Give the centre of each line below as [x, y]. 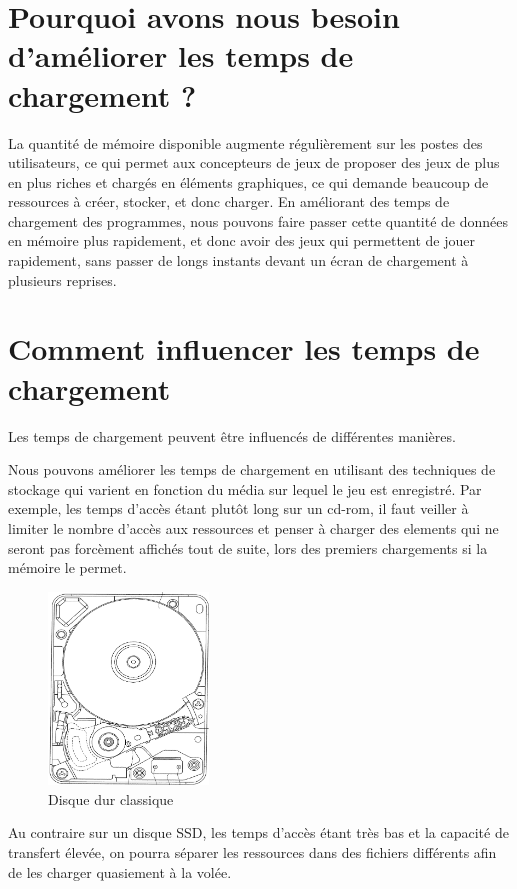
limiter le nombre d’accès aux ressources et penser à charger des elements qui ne [253, 527]
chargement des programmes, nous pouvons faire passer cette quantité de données [258, 220]
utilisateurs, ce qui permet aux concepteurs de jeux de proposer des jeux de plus [254, 162]
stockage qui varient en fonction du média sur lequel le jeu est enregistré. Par [245, 488]
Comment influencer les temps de [244, 348]
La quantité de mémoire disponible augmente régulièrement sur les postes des [245, 142]
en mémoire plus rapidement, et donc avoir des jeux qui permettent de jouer [241, 240]
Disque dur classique [111, 798]
